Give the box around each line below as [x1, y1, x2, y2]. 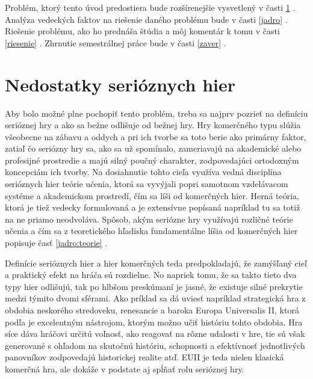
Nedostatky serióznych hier [5, 72, 236, 96]
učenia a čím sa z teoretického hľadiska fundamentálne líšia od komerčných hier [5, 224, 298, 237]
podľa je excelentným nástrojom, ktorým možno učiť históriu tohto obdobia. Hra [5, 315, 303, 328]
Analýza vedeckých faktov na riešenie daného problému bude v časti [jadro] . [5, 13, 288, 25]
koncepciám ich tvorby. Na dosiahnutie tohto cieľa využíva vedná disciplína [5, 165, 282, 178]
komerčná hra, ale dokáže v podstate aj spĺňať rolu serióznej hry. [5, 362, 244, 375]
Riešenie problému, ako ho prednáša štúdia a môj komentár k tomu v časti [5, 25, 280, 37]
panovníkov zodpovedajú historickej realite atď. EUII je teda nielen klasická [5, 351, 284, 363]
